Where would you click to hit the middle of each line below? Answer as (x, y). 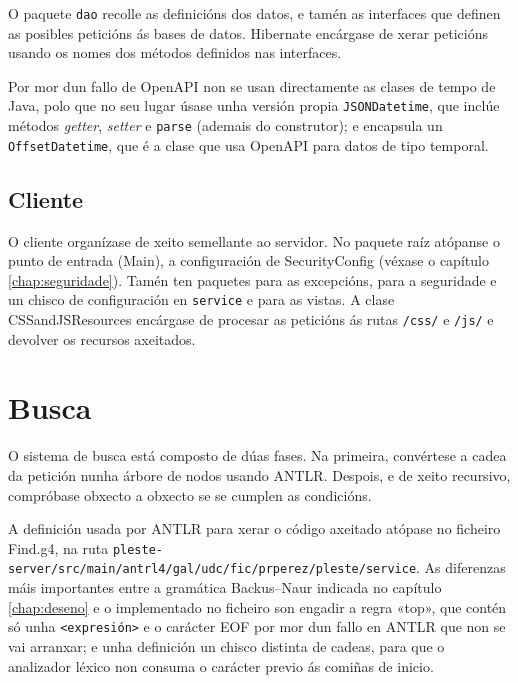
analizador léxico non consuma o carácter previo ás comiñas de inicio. (221, 665)
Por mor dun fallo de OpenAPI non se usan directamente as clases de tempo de (252, 85)
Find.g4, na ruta (58, 547)
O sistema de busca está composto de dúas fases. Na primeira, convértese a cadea (257, 455)
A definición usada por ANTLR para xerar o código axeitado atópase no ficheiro (254, 528)
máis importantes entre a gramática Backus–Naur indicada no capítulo (225, 587)
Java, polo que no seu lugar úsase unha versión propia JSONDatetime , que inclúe (254, 105)
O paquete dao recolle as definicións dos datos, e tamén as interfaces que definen (254, 13)
